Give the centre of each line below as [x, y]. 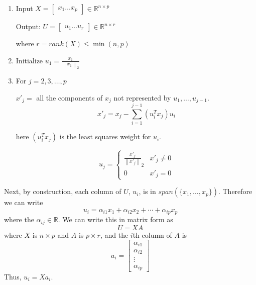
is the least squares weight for [105, 136]
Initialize [29, 60]
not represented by [142, 97]
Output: [28, 26]
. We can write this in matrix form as [115, 219]
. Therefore [235, 191]
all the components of [70, 97]
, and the [114, 234]
